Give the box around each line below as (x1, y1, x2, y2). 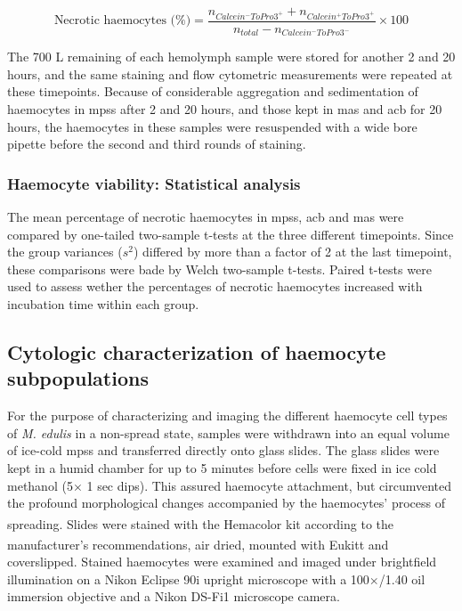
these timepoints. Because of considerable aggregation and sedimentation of (7, 82, 418, 101)
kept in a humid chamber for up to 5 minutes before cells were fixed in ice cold (7, 458, 437, 477)
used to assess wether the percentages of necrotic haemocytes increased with (7, 277, 423, 296)
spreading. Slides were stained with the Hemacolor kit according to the (7, 514, 393, 533)
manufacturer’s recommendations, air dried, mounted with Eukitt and (7, 534, 389, 553)
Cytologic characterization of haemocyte (7, 338, 386, 365)
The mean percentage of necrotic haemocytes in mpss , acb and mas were (7, 208, 404, 226)
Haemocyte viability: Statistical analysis (7, 172, 301, 194)
